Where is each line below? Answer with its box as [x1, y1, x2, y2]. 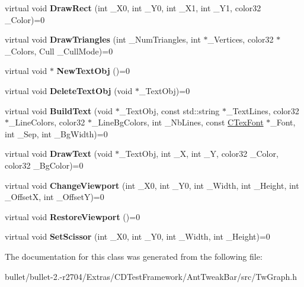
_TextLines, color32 [226, 104, 299, 117]
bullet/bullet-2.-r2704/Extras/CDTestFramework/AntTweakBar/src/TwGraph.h [5, 270, 297, 282]
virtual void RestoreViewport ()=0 [5, 210, 140, 222]
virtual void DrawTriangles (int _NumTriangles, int [5, 33, 201, 46]
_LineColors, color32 [9, 116, 85, 128]
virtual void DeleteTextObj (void [5, 84, 133, 96]
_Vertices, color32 [207, 33, 274, 46]
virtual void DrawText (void [5, 147, 113, 160]
